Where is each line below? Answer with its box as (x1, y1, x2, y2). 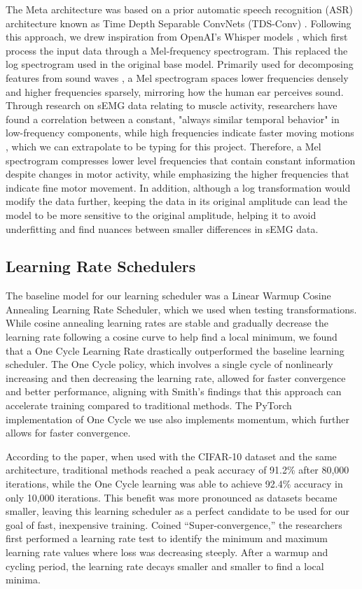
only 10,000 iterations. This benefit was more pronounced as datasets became (6, 490, 337, 504)
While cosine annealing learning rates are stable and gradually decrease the (6, 315, 328, 330)
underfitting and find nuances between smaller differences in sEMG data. (6, 221, 319, 236)
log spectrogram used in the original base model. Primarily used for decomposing (6, 57, 354, 71)
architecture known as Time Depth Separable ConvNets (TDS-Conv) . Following (6, 15, 351, 30)
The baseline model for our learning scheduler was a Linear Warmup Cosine (6, 288, 331, 303)
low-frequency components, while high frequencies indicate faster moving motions (6, 125, 354, 140)
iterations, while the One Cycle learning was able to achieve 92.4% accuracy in (6, 476, 343, 491)
